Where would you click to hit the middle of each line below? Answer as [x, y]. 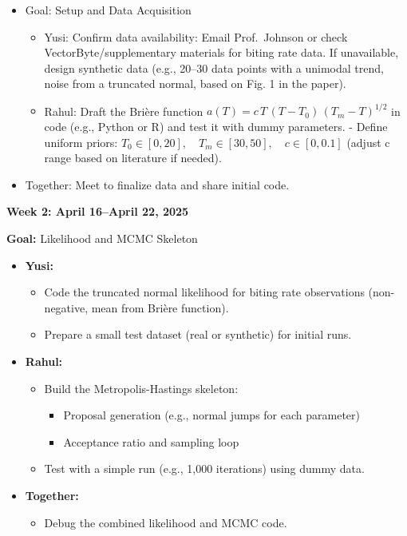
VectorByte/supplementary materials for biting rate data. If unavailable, [221, 52]
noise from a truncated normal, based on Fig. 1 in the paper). [195, 83]
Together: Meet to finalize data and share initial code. [157, 184]
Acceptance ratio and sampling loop [151, 441]
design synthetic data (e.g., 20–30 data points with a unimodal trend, [214, 67]
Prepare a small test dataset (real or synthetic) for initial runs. [198, 334]
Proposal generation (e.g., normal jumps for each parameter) [211, 415]
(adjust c [368, 142]
